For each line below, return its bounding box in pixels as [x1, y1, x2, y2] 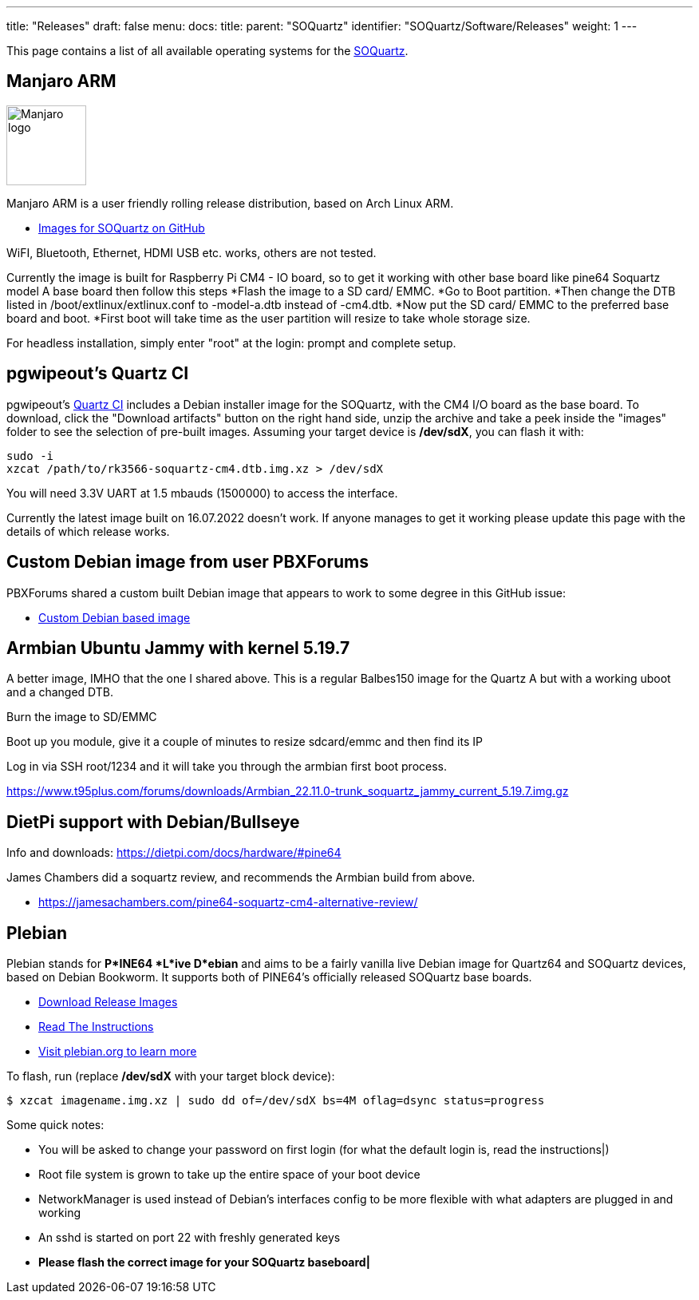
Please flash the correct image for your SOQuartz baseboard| [38, 1255, 370, 1270]
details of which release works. [6, 524, 170, 538]
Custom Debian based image [38, 610, 191, 624]
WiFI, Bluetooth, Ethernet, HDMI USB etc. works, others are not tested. [6, 245, 377, 260]
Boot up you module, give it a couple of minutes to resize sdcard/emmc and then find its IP [6, 735, 483, 749]
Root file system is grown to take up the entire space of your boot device [38, 1167, 421, 1182]
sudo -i [6, 449, 54, 462]
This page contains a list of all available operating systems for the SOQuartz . [6, 44, 409, 57]
